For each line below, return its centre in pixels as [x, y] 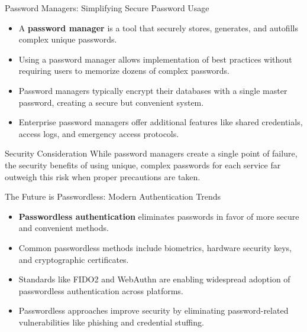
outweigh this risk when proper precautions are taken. [103, 176]
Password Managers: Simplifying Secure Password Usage [107, 8]
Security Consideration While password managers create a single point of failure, [151, 153]
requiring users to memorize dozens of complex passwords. [124, 71]
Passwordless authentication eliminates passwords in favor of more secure [159, 216]
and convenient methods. [64, 228]
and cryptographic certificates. [74, 259]
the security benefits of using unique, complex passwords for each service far [143, 165]
